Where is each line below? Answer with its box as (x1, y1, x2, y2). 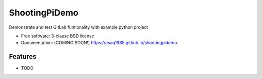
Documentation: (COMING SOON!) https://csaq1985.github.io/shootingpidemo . (21, 40, 179, 46)
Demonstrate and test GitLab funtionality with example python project (9, 24, 148, 30)
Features (9, 52, 36, 61)
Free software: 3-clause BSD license (21, 33, 94, 39)
